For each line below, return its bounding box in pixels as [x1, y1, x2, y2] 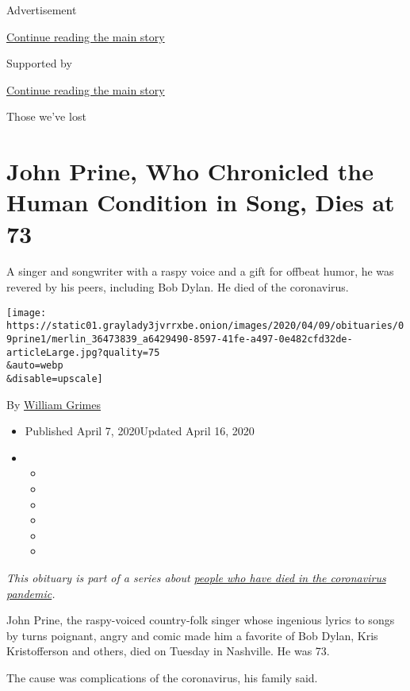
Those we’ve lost [6, 108, 86, 125]
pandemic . [6, 585, 56, 601]
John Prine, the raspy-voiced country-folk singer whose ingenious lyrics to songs [6, 612, 395, 628]
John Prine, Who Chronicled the [6, 155, 374, 187]
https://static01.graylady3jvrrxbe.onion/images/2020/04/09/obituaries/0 [6, 320, 404, 332]
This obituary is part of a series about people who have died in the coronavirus [6, 569, 386, 585]
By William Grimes [6, 396, 102, 412]
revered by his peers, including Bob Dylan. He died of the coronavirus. [6, 279, 349, 295]
